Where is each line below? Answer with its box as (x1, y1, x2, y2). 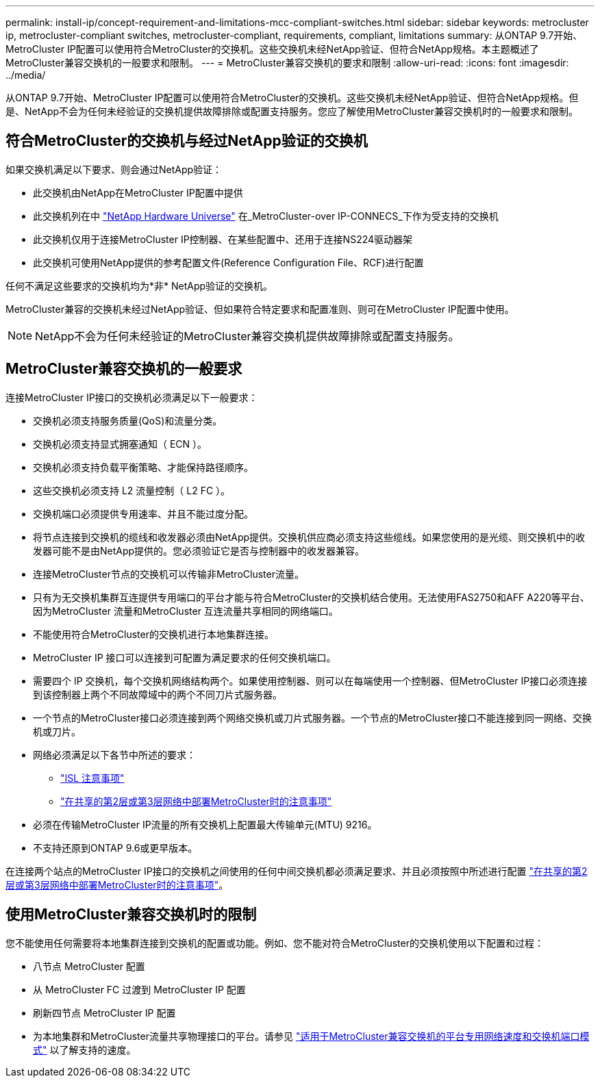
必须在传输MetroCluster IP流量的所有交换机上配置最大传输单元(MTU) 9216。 (33, 818, 377, 830)
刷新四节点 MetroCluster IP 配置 (33, 1006, 176, 1019)
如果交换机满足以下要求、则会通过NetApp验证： (5, 163, 223, 175)
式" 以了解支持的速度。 (33, 1043, 136, 1056)
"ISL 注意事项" (60, 772, 125, 784)
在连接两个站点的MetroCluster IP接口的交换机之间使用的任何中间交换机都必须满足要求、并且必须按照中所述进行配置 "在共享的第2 (5, 865, 588, 877)
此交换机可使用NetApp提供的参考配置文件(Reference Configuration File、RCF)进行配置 (33, 256, 424, 268)
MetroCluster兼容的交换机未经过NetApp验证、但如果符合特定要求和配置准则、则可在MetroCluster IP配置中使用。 (5, 303, 514, 315)
